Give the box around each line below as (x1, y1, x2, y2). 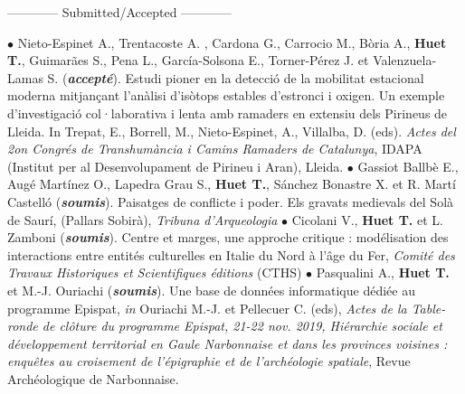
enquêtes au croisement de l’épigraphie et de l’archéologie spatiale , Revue (7, 352, 411, 371)
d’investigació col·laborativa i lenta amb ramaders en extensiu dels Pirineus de (7, 103, 448, 122)
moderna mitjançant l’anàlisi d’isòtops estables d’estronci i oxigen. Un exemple (7, 86, 445, 105)
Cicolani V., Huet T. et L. (291, 210, 443, 229)
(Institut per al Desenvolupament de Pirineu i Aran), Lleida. (7, 156, 344, 175)
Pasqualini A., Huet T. (316, 263, 450, 282)
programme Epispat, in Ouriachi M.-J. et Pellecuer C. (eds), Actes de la (7, 298, 407, 317)
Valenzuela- (373, 51, 437, 70)
